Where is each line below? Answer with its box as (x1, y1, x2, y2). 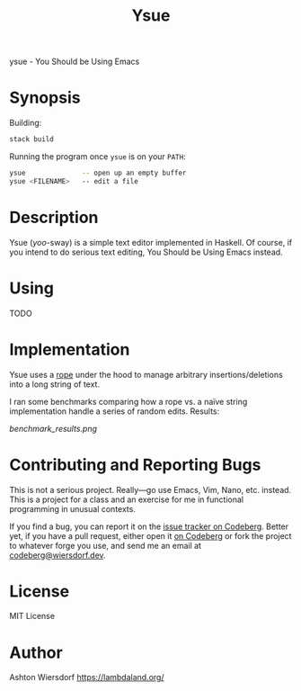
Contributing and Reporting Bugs (9, 454, 261, 475)
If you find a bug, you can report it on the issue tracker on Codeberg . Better (9, 521, 289, 532)
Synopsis (9, 87, 81, 108)
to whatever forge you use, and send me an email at (9, 540, 202, 551)
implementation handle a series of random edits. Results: (9, 406, 220, 417)
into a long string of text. (9, 379, 101, 390)
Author (9, 642, 63, 662)
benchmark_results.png (9, 423, 97, 434)
